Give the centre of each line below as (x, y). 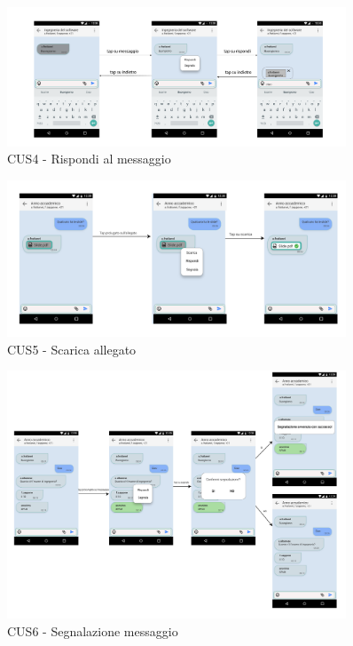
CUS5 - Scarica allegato (72, 349)
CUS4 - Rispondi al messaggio (89, 159)
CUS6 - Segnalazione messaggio (93, 630)
